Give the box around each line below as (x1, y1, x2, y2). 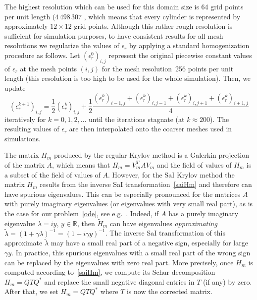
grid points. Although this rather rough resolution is (74, 21, 233, 31)
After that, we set (4, 286, 58, 297)
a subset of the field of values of (4, 169, 101, 180)
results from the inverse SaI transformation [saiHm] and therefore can (40, 179, 252, 189)
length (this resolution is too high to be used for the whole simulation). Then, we (4, 73, 251, 83)
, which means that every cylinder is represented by (84, 11, 241, 21)
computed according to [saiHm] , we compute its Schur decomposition (4, 267, 215, 277)
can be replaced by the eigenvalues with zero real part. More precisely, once (4, 257, 234, 267)
